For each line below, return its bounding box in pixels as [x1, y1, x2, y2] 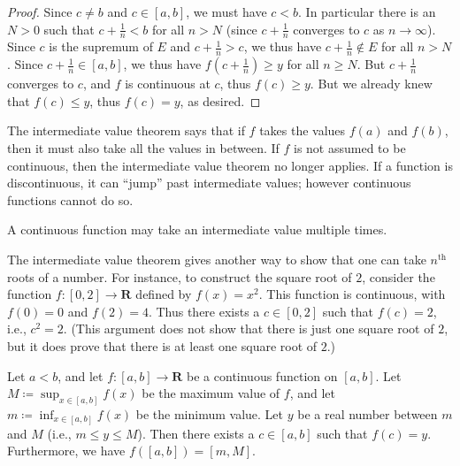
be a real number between [297, 405, 438, 424]
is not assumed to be [294, 139, 406, 157]
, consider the [362, 267, 435, 286]
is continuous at [125, 74, 211, 93]
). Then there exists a [137, 424, 255, 442]
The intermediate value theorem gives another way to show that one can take [7, 250, 426, 268]
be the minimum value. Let [135, 405, 284, 424]
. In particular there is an [298, 3, 436, 20]
